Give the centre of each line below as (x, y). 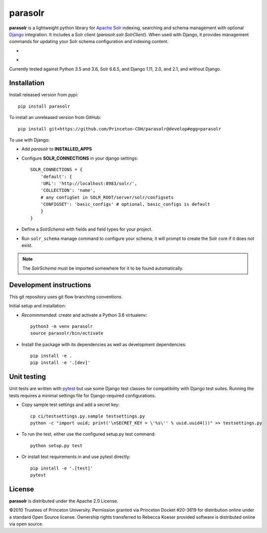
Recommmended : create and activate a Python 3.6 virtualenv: (84, 315)
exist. (27, 245)
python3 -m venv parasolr (62, 326)
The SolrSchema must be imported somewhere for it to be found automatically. (103, 268)
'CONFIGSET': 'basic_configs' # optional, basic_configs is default (125, 204)
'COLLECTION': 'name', (68, 190)
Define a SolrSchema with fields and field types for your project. (87, 229)
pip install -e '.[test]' (62, 468)
